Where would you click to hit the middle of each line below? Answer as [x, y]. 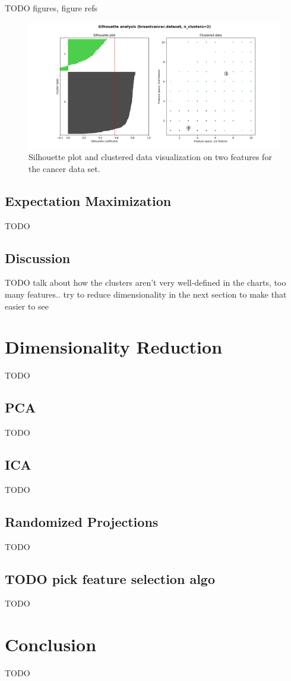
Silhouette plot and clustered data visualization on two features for [150, 157]
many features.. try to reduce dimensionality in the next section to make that [146, 294]
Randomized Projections [82, 521]
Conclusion [51, 644]
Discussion [38, 257]
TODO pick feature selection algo [110, 578]
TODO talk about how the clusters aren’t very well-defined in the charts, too [145, 282]
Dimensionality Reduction [114, 347]
